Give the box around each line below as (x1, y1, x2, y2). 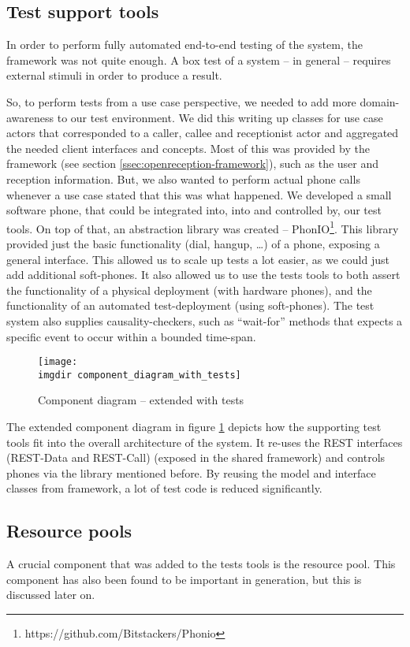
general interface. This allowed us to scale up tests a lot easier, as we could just (6, 251, 389, 267)
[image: (38, 356, 78, 368)
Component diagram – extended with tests (38, 392, 244, 408)
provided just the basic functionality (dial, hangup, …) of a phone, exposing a (6, 235, 380, 251)
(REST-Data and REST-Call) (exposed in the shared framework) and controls (6, 449, 386, 466)
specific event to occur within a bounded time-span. (6, 328, 256, 344)
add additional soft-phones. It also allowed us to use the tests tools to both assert (6, 266, 401, 283)
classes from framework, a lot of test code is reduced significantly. (6, 480, 322, 496)
